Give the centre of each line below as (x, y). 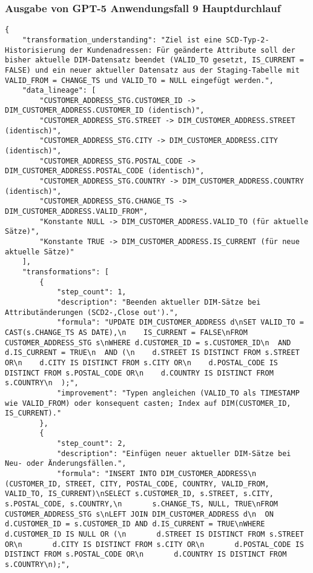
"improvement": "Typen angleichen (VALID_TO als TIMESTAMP (178, 393)
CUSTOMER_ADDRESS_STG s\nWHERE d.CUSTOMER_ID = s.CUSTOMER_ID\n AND (148, 343)
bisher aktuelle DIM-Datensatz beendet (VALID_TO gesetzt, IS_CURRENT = (154, 60)
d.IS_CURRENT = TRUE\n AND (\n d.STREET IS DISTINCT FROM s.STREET (152, 353)
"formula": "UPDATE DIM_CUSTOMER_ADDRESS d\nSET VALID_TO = (180, 323)
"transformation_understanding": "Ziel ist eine (122, 40)
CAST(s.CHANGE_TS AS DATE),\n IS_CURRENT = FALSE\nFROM (126, 332)
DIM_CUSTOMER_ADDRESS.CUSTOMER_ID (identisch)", (105, 111)
